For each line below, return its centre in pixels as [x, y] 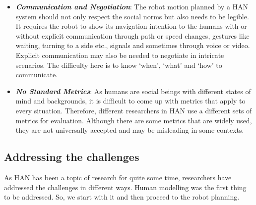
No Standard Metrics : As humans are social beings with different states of [133, 91]
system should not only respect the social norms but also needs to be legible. [132, 16]
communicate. [37, 75]
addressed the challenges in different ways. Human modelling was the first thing [125, 187]
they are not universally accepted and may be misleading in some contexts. [130, 130]
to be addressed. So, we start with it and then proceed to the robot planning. [122, 197]
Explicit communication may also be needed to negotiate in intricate [120, 55]
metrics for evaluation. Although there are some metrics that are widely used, [134, 120]
